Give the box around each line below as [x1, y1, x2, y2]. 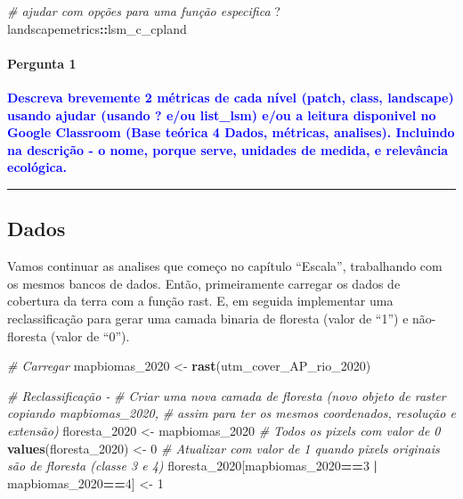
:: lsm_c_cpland [100, 19, 187, 37]
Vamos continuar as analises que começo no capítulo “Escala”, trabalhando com [7, 257, 443, 275]
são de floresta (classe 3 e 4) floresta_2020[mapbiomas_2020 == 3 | [7, 456, 378, 475]
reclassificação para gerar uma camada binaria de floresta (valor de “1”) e [7, 308, 409, 327]
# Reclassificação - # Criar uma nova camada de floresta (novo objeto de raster [7, 386, 446, 405]
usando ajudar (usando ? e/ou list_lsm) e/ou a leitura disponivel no [7, 105, 436, 124]
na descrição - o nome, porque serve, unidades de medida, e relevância [7, 140, 449, 159]
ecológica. [7, 158, 68, 176]
